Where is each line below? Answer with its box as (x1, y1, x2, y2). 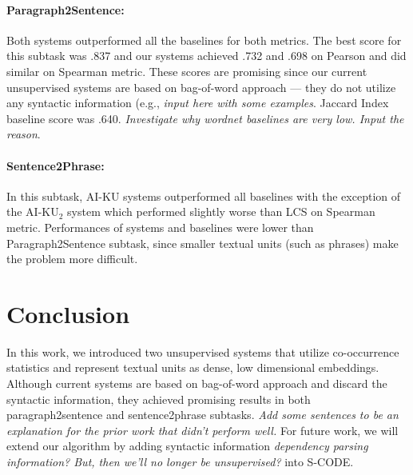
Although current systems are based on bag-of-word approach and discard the (6, 375, 387, 392)
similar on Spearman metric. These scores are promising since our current (6, 62, 367, 79)
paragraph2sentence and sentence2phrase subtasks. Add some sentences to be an (6, 406, 399, 423)
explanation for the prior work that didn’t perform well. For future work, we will (6, 421, 399, 438)
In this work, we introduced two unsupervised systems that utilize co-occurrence (6, 343, 399, 360)
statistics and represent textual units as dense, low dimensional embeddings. (6, 359, 379, 376)
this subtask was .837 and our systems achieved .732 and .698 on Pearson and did (6, 47, 407, 64)
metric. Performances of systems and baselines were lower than (6, 218, 314, 235)
